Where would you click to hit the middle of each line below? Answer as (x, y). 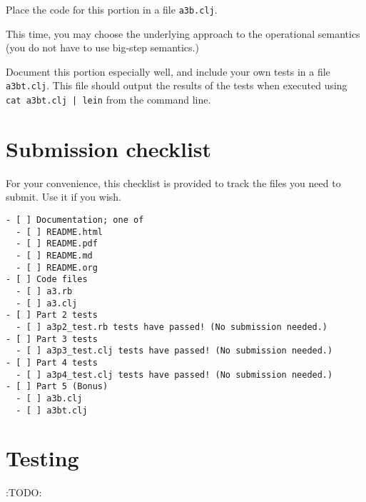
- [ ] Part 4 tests (52, 362)
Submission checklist (109, 148)
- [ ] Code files (47, 280)
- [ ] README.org (57, 267)
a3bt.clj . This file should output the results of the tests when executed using (177, 85)
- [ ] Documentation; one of (75, 220)
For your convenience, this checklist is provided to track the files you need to (173, 182)
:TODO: (24, 492)
